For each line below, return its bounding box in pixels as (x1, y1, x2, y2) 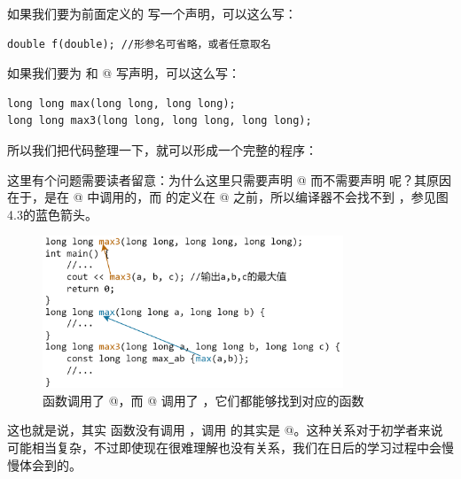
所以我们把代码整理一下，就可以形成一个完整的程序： (7, 140, 317, 158)
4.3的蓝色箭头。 (7, 205, 98, 223)
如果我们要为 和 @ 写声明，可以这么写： (7, 64, 240, 82)
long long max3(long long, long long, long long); (7, 114, 312, 127)
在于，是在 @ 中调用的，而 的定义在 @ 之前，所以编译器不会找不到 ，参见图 (7, 188, 449, 206)
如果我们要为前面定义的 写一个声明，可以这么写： (7, 4, 297, 22)
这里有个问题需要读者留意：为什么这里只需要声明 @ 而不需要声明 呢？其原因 (7, 170, 451, 189)
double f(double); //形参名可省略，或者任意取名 (7, 37, 271, 50)
